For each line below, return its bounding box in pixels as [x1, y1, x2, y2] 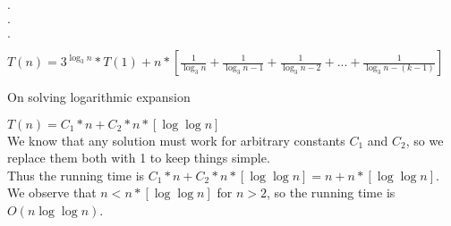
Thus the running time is [7, 165, 145, 184]
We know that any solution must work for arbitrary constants [7, 130, 345, 149]
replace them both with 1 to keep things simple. [7, 148, 270, 167]
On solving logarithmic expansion [7, 88, 191, 105]
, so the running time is [267, 183, 396, 202]
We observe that [7, 183, 97, 202]
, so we [405, 130, 444, 149]
